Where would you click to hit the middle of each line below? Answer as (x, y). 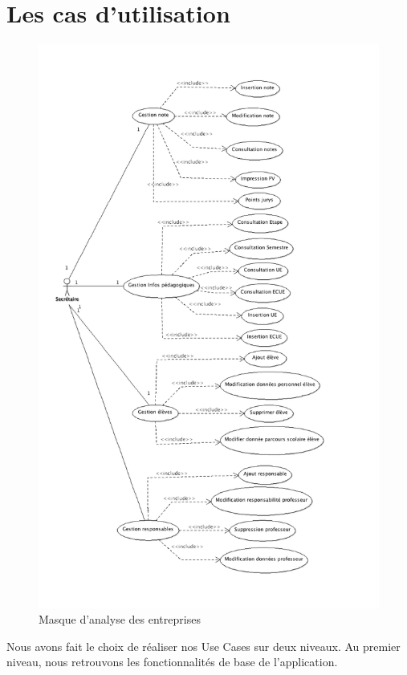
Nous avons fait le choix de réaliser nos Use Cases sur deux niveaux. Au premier (203, 646)
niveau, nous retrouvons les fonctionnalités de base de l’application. (172, 662)
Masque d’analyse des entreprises (120, 619)
